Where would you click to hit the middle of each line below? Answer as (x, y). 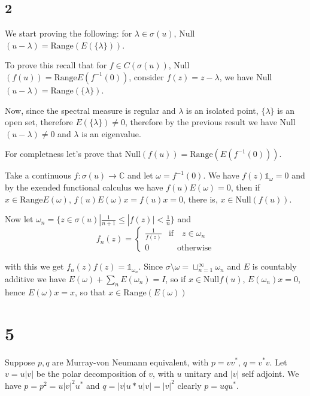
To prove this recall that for (56, 65)
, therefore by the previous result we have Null (210, 122)
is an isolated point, (222, 110)
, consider (146, 76)
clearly (189, 385)
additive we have (35, 279)
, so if (176, 279)
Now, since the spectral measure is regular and (90, 110)
